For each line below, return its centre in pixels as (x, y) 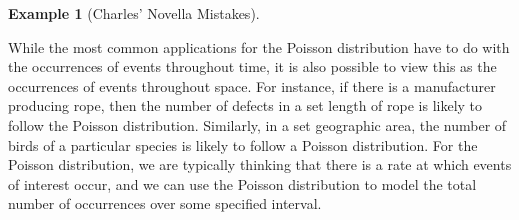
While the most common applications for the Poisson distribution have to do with (259, 46)
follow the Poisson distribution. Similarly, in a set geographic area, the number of (257, 124)
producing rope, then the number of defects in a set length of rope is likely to (245, 105)
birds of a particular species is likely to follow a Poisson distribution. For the (243, 144)
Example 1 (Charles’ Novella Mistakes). (134, 13)
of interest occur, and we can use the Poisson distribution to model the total (242, 183)
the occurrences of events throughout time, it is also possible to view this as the (252, 66)
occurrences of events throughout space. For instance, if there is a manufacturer (252, 85)
